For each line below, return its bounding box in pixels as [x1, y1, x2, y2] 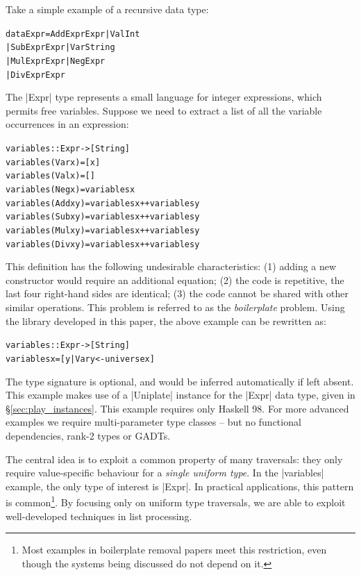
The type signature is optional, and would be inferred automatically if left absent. [6, 374, 354, 388]
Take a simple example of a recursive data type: [6, 2, 209, 16]
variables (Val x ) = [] [6, 171, 95, 181]
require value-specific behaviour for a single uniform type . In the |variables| [6, 465, 324, 480]
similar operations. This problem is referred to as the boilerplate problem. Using [6, 300, 345, 315]
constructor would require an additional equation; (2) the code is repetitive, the [6, 272, 344, 287]
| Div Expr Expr [6, 69, 65, 80]
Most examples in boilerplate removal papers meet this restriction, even [22, 542, 327, 557]
